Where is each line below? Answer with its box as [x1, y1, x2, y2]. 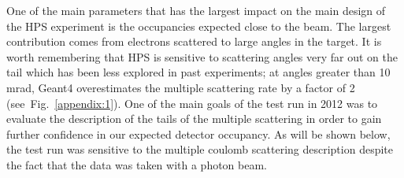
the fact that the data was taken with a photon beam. [6, 156, 268, 172]
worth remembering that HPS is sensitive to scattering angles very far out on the [6, 48, 398, 65]
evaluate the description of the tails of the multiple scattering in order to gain [6, 110, 382, 127]
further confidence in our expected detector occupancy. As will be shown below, [6, 125, 391, 142]
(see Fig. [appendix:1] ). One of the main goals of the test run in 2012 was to [6, 95, 378, 111]
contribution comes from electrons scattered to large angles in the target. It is [6, 33, 382, 50]
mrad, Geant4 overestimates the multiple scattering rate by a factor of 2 [6, 79, 355, 95]
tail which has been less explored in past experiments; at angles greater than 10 [6, 64, 391, 80]
